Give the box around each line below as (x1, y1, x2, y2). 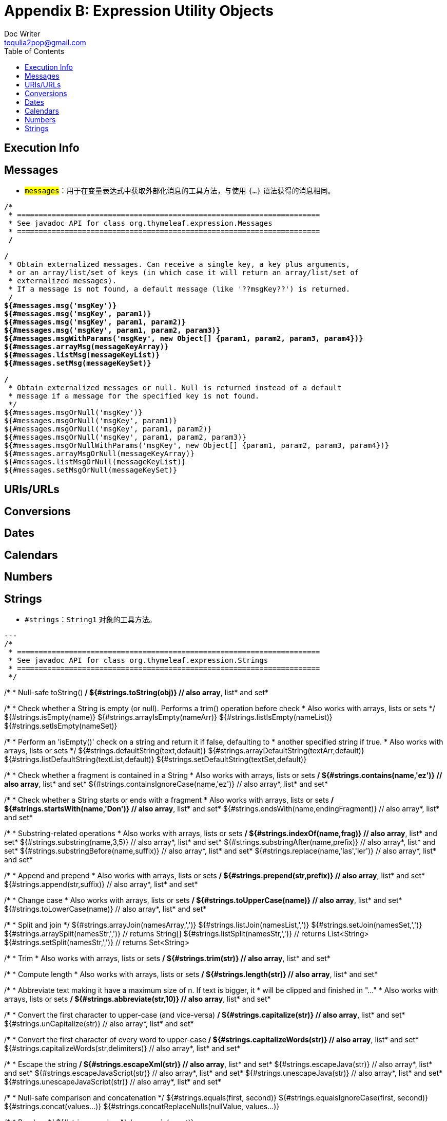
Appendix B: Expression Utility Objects (4, 2, 274, 20)
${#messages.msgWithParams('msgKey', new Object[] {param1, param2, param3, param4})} (4, 334, 363, 343)
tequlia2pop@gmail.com (4, 38, 86, 47)
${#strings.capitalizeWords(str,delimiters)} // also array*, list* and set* (4, 1043, 241, 1053)
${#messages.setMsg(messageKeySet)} (4, 359, 151, 368)
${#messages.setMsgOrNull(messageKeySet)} (4, 466, 178, 475)
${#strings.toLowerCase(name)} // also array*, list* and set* (4, 904, 207, 913)
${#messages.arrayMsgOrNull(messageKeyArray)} (4, 449, 195, 458)
